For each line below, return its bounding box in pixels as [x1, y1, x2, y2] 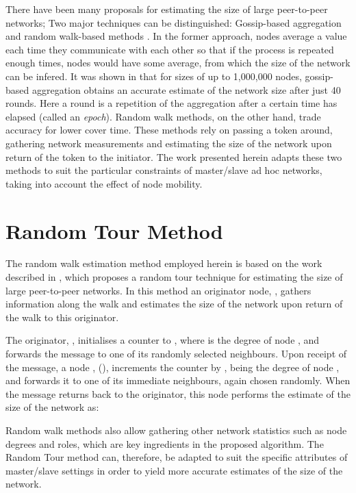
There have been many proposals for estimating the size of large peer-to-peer [5, 2, 328, 16]
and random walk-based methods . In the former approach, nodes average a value [5, 29, 347, 43]
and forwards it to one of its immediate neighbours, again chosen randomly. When [5, 373, 351, 388]
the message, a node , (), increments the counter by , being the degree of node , [5, 359, 340, 374]
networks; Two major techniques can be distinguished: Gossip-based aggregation [5, 15, 342, 29]
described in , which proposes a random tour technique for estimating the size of [5, 270, 343, 284]
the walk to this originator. [5, 309, 119, 324]
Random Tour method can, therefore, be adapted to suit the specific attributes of [5, 450, 348, 464]
